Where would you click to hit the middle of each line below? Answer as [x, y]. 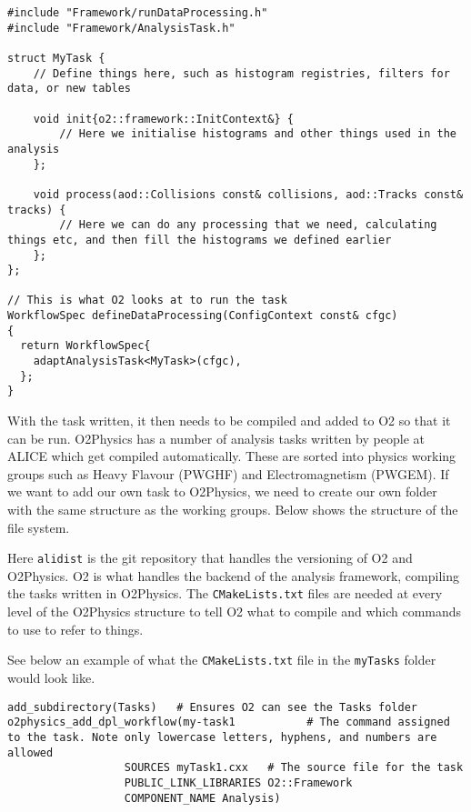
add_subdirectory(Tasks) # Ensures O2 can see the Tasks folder [213, 707]
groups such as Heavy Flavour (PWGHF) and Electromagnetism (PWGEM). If [228, 473]
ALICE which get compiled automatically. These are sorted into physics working [232, 456]
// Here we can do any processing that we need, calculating [248, 225]
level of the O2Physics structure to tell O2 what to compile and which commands [235, 612]
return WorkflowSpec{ [85, 346]
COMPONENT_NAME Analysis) [202, 798]
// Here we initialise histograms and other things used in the [258, 134]
